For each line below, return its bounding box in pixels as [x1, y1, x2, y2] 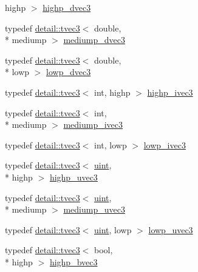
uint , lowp [94, 223, 132, 236]
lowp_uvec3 [148, 223, 193, 236]
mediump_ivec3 [63, 118, 123, 131]
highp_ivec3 [147, 85, 193, 98]
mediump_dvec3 [63, 33, 125, 46]
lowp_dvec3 [46, 65, 91, 78]
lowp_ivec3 [143, 138, 186, 151]
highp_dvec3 [43, 1, 91, 13]
